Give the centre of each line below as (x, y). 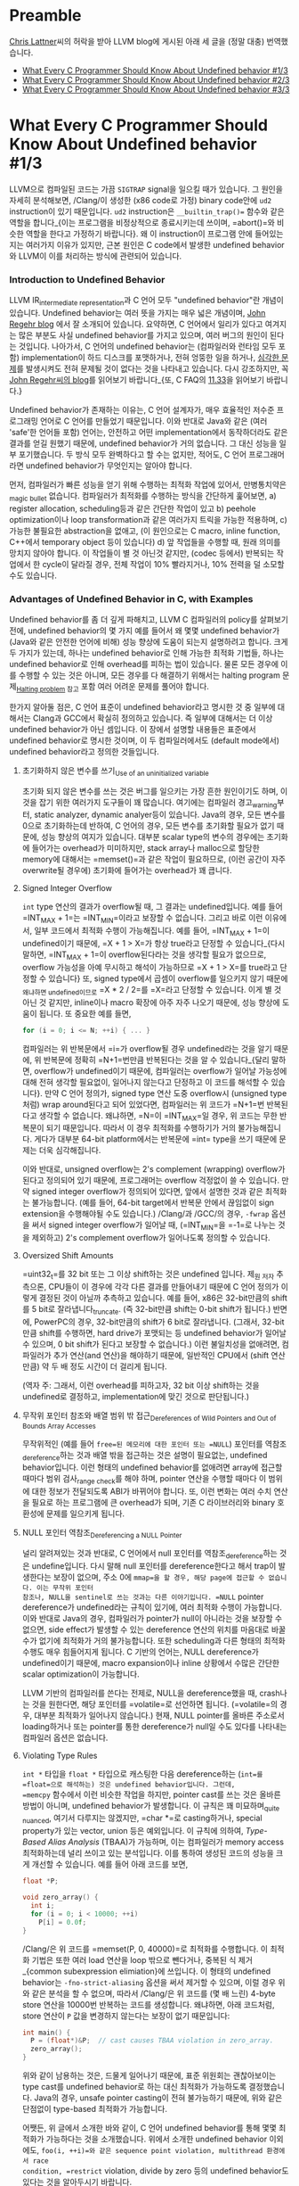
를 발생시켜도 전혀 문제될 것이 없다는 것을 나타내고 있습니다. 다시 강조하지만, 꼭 (153, 368)
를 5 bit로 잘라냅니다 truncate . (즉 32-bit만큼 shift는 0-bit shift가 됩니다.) (146, 1310)
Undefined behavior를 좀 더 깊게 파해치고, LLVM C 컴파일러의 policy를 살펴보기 (149, 620)
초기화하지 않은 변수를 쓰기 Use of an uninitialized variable (115, 771)
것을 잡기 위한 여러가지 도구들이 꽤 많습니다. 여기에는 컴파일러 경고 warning (149, 803)
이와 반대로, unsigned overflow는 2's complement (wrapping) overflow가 (154, 1169)
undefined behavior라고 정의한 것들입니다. (85, 751)
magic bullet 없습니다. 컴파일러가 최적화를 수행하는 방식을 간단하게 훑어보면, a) (143, 496)
